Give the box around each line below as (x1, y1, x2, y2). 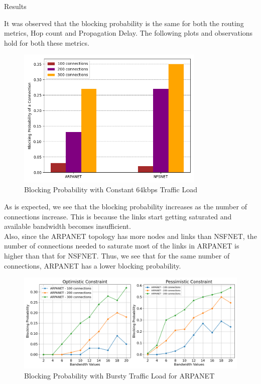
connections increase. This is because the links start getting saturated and (4, 211, 232, 221)
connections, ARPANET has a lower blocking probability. (4, 260, 181, 271)
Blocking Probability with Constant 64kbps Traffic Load (24, 184, 198, 195)
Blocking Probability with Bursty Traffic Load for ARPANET (24, 370, 215, 381)
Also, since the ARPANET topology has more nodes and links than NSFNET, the (4, 230, 257, 241)
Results (4, 1, 27, 11)
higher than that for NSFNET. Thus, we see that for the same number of (4, 250, 230, 261)
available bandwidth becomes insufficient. (4, 221, 131, 231)
